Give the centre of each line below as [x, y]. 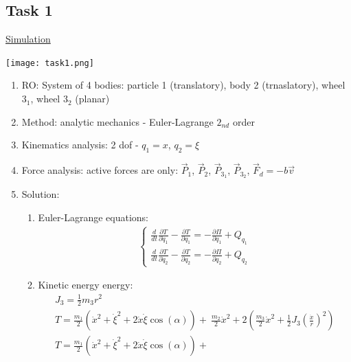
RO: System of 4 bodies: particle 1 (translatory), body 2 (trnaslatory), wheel [183, 85]
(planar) [92, 99]
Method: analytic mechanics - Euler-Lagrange [117, 121]
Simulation [28, 39]
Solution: [41, 194]
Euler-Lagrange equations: [93, 217]
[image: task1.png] [50, 63]
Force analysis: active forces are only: [100, 170]
